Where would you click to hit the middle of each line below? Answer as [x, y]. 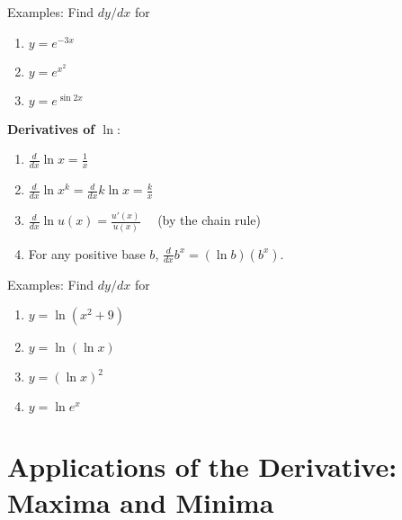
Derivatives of [51, 128]
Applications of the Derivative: [202, 466]
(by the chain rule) [209, 220]
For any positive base [87, 253]
